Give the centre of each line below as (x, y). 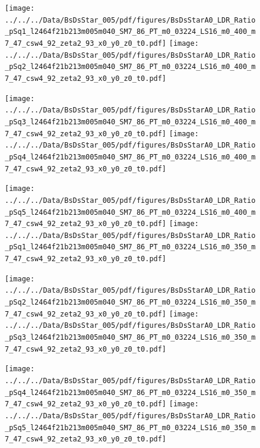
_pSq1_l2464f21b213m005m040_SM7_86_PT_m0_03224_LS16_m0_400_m (130, 32)
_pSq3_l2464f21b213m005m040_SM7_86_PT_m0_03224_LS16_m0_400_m (130, 122)
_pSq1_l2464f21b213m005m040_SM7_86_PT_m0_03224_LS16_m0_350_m (130, 247)
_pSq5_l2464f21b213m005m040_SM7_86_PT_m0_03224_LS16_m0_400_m (130, 212)
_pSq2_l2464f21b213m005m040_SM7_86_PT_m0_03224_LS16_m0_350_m (130, 303)
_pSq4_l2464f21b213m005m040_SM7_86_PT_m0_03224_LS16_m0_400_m (130, 157)
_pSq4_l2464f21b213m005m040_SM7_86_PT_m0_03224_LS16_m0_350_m (130, 392)
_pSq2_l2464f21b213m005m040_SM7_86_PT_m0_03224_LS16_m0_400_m (130, 67)
